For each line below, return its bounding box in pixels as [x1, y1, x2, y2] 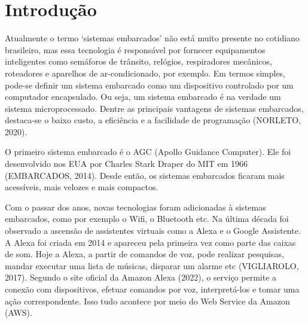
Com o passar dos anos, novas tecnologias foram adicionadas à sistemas [5, 200, 266, 213]
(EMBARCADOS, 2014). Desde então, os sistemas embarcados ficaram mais [5, 169, 285, 181]
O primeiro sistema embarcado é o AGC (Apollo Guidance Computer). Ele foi [5, 145, 291, 158]
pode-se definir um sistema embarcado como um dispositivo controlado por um [5, 78, 294, 91]
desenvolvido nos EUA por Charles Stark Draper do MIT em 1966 [5, 157, 248, 170]
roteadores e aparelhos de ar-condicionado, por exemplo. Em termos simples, [5, 66, 286, 79]
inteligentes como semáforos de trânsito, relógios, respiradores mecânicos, [5, 55, 272, 68]
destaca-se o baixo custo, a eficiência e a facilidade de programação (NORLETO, [5, 114, 301, 126]
